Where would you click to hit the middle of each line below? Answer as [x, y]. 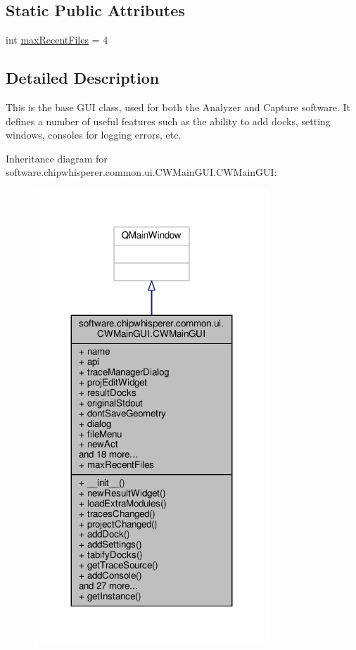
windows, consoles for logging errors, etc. [94, 135]
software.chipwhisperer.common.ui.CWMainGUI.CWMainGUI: [141, 172]
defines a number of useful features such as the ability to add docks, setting [168, 121]
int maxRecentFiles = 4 [57, 40]
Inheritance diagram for [57, 158]
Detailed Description [83, 78]
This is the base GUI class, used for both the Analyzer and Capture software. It [178, 107]
